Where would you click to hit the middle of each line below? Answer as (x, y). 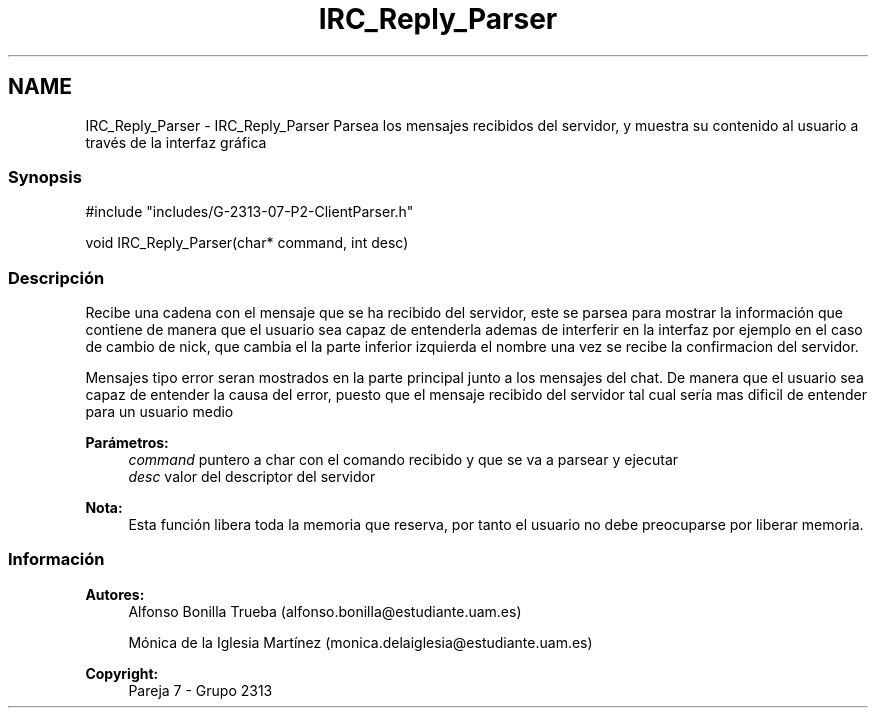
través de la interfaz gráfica (176, 142)
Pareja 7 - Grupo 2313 (200, 690)
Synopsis (45, 176)
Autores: (115, 594)
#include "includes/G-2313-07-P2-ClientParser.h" (249, 212)
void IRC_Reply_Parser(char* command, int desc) (247, 243)
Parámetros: (127, 443)
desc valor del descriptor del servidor (252, 477)
